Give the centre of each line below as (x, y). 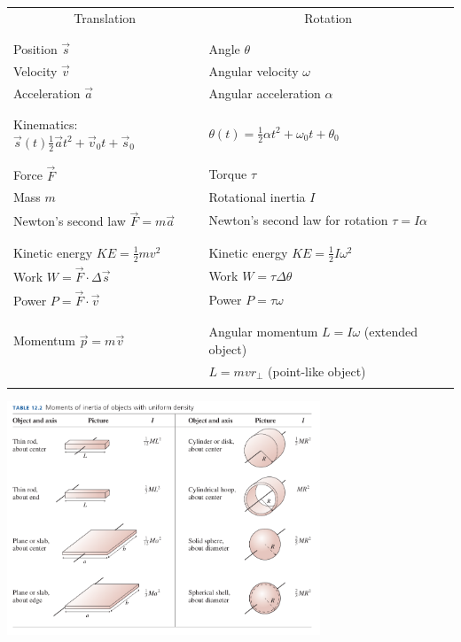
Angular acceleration (265, 93)
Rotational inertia (257, 197)
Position (35, 49)
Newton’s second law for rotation (298, 220)
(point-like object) (317, 371)
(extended (391, 332)
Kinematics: (46, 124)
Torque (228, 174)
